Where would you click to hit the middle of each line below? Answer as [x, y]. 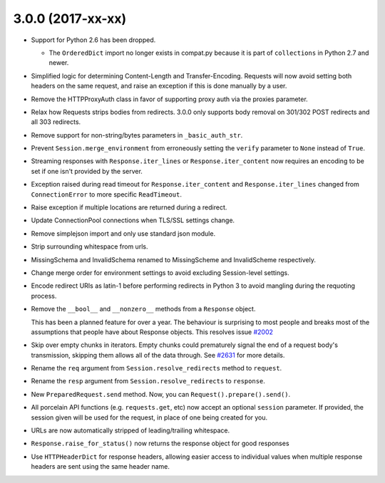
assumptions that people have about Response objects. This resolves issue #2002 [152, 332]
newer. [59, 63]
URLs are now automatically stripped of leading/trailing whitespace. [130, 430]
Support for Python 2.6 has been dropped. [93, 40]
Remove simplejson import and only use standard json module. [123, 233]
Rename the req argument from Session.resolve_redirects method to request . [156, 368]
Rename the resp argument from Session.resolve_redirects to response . [148, 381]
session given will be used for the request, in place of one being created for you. [149, 417]
